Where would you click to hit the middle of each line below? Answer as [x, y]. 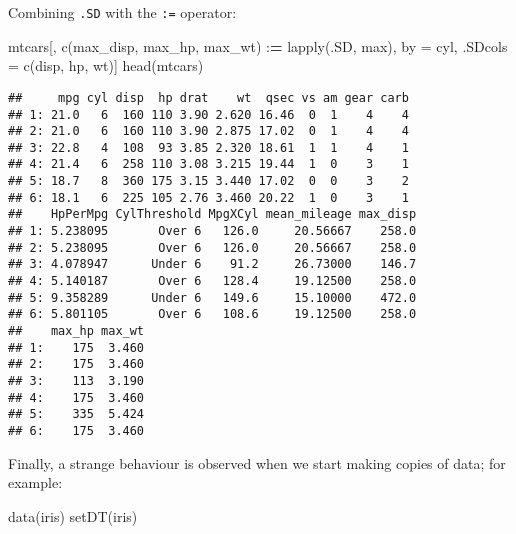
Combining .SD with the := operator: [122, 12]
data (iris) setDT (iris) [73, 515]
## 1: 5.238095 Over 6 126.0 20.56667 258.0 [212, 231]
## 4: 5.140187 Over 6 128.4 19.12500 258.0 [212, 281]
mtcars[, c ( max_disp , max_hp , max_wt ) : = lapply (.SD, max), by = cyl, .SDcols [258, 45]
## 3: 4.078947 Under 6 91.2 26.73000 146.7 [212, 264]
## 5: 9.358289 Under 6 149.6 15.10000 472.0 [212, 297]
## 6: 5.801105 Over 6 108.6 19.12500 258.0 [212, 314]
